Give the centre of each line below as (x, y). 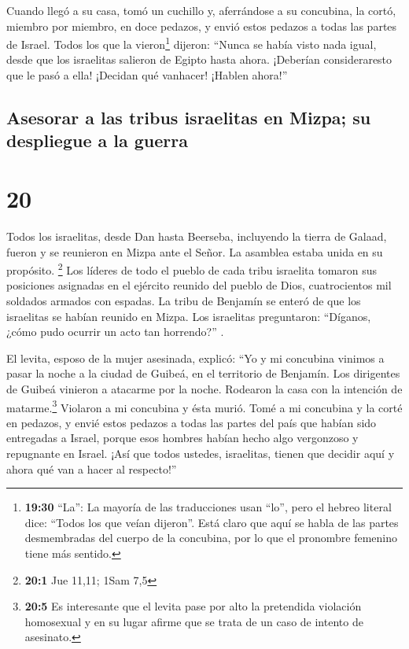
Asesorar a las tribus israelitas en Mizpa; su (189, 118)
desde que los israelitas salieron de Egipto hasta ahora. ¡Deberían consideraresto (199, 59)
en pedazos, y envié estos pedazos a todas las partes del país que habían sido (192, 422)
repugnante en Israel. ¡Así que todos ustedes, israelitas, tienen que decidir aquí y (201, 453)
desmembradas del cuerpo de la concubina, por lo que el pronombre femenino (211, 538)
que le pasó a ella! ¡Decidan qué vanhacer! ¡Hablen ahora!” (147, 75)
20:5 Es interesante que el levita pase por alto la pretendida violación (193, 606)
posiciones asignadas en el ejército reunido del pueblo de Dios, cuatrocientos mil (199, 285)
